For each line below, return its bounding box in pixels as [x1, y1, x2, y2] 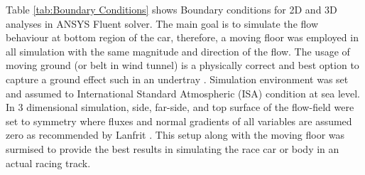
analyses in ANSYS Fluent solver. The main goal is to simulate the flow [6, 16, 319, 31]
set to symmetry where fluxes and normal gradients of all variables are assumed [6, 113, 352, 128]
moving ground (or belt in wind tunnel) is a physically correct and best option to [6, 58, 359, 73]
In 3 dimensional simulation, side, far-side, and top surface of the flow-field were [6, 100, 354, 115]
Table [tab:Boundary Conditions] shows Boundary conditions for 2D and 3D [6, 2, 337, 16]
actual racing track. [6, 155, 91, 170]
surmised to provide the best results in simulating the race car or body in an [6, 141, 339, 156]
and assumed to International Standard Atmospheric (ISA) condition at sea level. [6, 85, 360, 100]
